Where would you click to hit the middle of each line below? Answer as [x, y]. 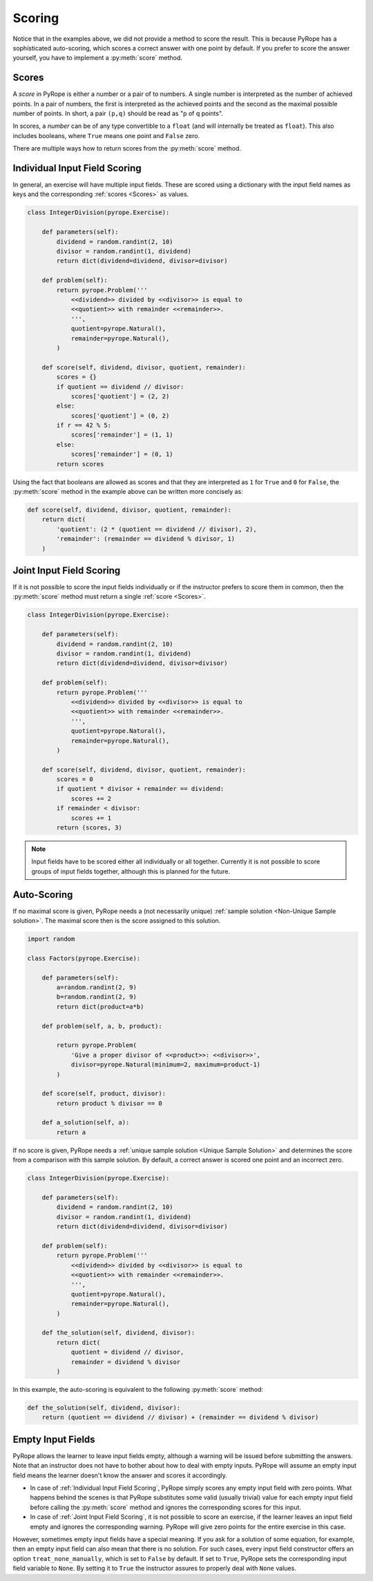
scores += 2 [91, 798]
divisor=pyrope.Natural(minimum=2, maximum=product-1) [166, 1065]
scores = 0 [75, 779]
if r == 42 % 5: [84, 425]
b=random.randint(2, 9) [97, 997]
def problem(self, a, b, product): [102, 1026]
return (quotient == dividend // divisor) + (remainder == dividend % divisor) [180, 1417]
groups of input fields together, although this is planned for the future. [131, 871]
